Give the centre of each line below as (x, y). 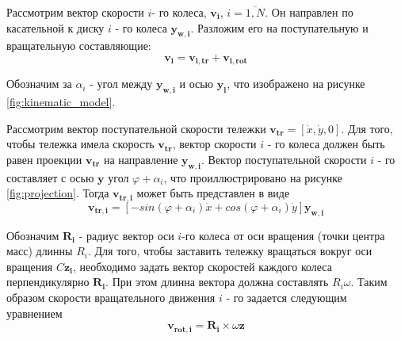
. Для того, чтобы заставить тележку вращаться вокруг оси (230, 251)
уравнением (34, 313)
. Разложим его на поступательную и (279, 27)
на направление (141, 160)
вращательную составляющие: (79, 46)
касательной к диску (55, 27)
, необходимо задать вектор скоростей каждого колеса (202, 266)
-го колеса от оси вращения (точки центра (283, 235)
